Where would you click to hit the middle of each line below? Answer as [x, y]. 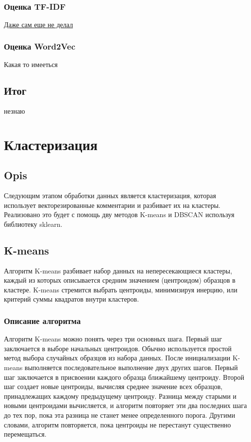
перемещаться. [25, 434]
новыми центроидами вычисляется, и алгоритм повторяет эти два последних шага [125, 405]
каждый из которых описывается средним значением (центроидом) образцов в [120, 280]
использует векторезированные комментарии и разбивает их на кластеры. [112, 205]
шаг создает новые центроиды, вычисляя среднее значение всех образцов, [113, 386]
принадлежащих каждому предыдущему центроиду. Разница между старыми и [120, 396]
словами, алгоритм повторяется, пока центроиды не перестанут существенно [117, 424]
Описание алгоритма [42, 320]
